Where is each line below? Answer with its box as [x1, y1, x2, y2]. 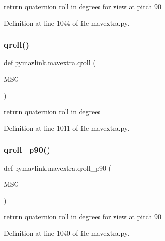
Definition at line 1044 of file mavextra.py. [4, 17, 130, 28]
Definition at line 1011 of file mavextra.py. [4, 122, 130, 133]
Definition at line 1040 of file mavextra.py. [4, 227, 130, 238]
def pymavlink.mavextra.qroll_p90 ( [4, 162, 112, 172]
